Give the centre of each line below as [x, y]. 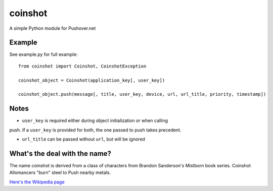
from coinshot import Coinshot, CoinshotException [82, 66]
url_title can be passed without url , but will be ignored [83, 139]
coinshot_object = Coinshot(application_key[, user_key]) [92, 80]
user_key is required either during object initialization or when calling [95, 120]
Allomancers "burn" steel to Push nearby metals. [60, 173]
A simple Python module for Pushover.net [53, 28]
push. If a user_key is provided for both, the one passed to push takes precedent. [95, 130]
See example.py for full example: [43, 54]
